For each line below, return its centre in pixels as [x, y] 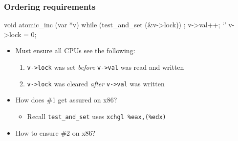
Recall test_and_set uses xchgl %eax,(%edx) [97, 116]
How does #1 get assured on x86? [66, 100]
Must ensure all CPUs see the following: [75, 50]
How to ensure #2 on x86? [55, 132]
